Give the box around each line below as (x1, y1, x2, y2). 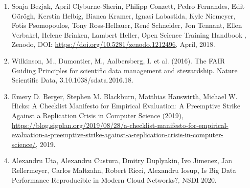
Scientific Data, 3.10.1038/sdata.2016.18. (11, 75, 134, 85)
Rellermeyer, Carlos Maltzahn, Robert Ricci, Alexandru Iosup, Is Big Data (11, 165, 236, 175)
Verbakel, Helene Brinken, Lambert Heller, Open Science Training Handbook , (11, 29, 247, 40)
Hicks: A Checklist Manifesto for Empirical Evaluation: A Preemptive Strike (11, 101, 241, 111)
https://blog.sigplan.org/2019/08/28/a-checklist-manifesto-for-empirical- (11, 120, 228, 130)
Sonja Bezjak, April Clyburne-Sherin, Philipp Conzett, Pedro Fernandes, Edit (11, 1, 245, 11)
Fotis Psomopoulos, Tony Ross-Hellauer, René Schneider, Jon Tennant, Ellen (11, 20, 242, 30)
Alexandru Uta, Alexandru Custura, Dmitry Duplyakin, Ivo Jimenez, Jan (11, 155, 232, 166)
